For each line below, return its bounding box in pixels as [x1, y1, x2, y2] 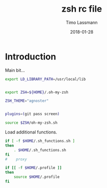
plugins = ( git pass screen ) [5, 112, 60, 116]
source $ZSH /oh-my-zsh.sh [5, 120, 57, 125]
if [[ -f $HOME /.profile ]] [5, 166, 62, 170]
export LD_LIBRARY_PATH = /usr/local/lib [5, 76, 86, 81]
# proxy [5, 157, 27, 162]
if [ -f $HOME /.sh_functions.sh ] [5, 139, 75, 144]
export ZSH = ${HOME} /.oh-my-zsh [5, 90, 69, 94]
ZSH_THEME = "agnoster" [5, 98, 49, 103]
